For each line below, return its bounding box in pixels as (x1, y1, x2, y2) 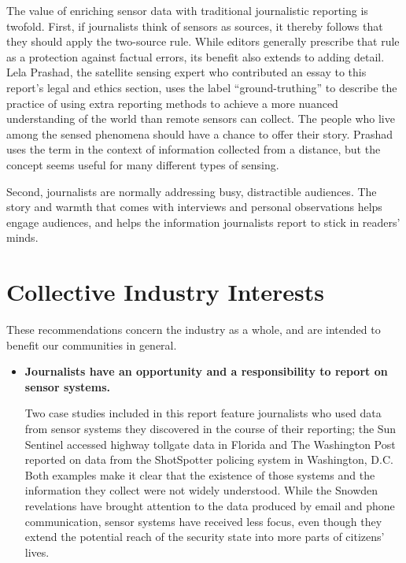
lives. (24, 543, 50, 560)
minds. (6, 229, 39, 246)
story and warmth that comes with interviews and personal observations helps (6, 198, 382, 215)
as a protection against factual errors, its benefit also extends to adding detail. (6, 48, 385, 65)
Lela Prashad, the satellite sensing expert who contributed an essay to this (6, 64, 367, 80)
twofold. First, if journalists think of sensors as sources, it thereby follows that (6, 17, 383, 34)
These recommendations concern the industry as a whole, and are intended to (6, 321, 381, 338)
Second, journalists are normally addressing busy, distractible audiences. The (6, 183, 377, 199)
